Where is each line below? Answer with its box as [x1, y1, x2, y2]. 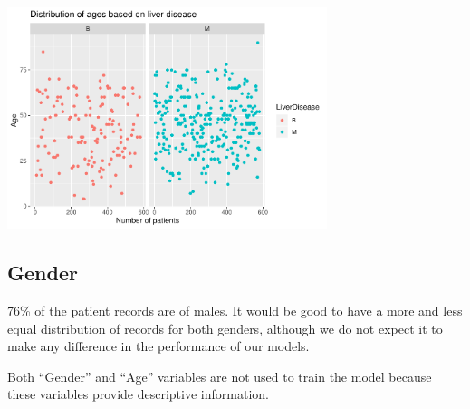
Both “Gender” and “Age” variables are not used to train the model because [7, 366, 432, 385]
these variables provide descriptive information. [7, 385, 269, 404]
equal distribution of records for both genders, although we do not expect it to [7, 318, 443, 337]
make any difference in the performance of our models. [7, 336, 310, 355]
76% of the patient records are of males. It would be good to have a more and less [7, 301, 463, 320]
